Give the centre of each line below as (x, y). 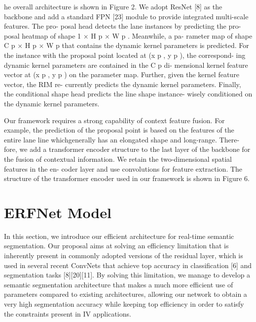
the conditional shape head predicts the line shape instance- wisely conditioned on (128, 94)
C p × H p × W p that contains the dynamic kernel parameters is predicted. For (127, 45)
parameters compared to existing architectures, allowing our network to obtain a (126, 294)
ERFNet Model (58, 212)
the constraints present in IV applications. (68, 313)
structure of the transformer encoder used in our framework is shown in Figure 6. (127, 178)
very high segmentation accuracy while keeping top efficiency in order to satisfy (124, 303)
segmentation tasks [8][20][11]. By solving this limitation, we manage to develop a (127, 275)
